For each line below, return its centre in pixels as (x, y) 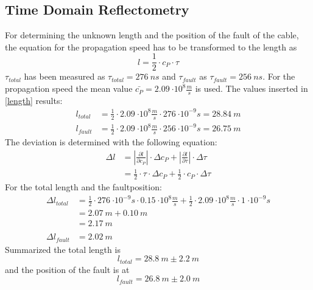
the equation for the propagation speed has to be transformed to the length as (151, 47)
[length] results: (34, 100)
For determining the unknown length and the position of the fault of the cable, (152, 35)
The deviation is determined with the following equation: (111, 142)
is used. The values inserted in (251, 88)
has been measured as (65, 76)
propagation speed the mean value (69, 88)
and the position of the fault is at (67, 269)
